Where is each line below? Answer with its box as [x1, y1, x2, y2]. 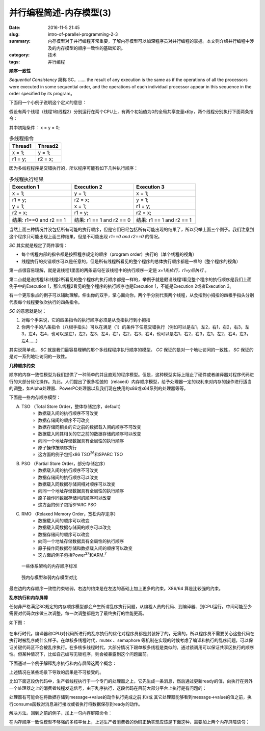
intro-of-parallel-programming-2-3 [48, 31, 118, 37]
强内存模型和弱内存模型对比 [21, 574, 78, 580]
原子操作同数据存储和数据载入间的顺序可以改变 [38, 545, 132, 551]
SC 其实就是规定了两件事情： [9, 242, 68, 248]
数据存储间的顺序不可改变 [38, 417, 90, 423]
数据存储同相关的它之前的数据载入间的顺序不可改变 [38, 424, 141, 430]
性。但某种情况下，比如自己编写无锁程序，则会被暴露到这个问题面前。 [9, 651, 151, 657]
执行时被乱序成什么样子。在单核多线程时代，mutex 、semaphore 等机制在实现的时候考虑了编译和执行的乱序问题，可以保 [9, 637, 253, 643]
